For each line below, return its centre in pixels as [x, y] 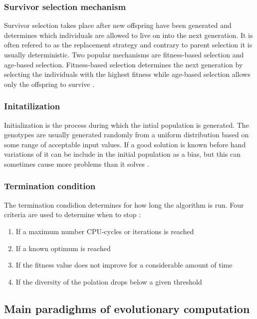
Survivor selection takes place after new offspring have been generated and [118, 25]
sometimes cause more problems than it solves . [77, 163]
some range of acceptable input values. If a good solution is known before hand [125, 144]
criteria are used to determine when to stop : [73, 214]
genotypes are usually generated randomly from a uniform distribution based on [127, 135]
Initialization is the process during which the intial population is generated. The [127, 125]
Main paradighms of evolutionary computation [127, 308]
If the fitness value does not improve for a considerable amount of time [124, 265]
